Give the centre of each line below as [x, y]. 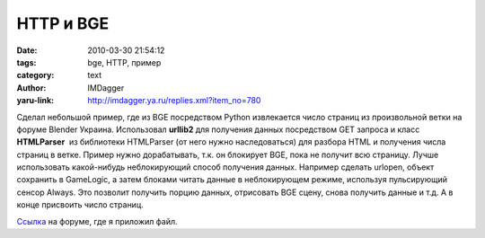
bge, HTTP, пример [124, 62]
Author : [31, 88]
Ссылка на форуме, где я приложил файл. [97, 221]
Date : [27, 50]
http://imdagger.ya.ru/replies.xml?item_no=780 [174, 101]
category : [35, 75]
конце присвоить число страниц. [80, 205]
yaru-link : [35, 101]
